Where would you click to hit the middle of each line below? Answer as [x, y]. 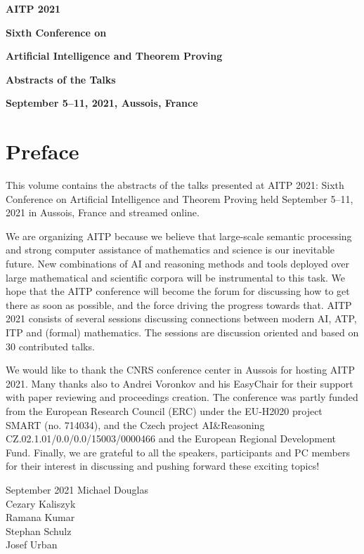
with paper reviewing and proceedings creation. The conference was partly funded [182, 397]
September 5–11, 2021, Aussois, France [102, 103]
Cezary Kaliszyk [41, 503]
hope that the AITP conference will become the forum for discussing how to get [178, 291]
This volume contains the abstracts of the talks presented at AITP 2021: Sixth [175, 185]
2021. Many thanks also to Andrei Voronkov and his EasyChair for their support [180, 383]
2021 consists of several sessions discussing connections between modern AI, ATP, [181, 318]
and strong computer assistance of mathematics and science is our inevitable [170, 250]
